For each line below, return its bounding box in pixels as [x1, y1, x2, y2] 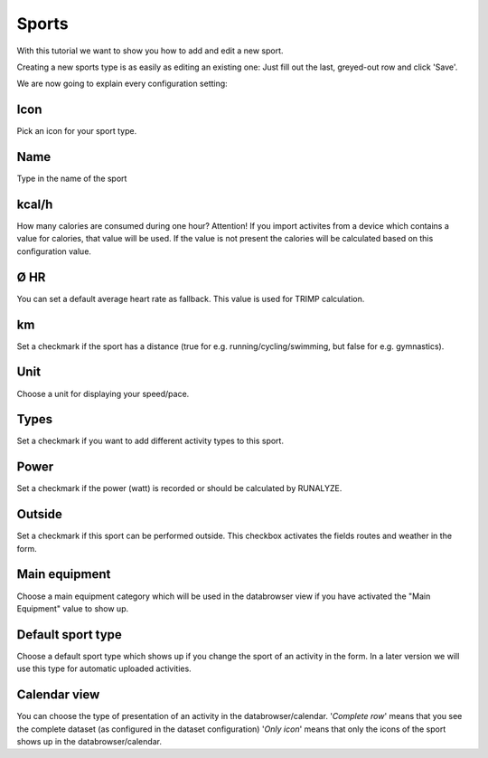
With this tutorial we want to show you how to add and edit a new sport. [16, 45, 284, 56]
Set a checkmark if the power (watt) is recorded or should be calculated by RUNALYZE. [16, 483, 343, 494]
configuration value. [16, 245, 92, 257]
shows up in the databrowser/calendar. [16, 735, 163, 746]
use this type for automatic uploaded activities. [16, 663, 192, 674]
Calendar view [16, 687, 100, 703]
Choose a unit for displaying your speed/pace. [16, 388, 190, 399]
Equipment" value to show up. [16, 602, 129, 614]
